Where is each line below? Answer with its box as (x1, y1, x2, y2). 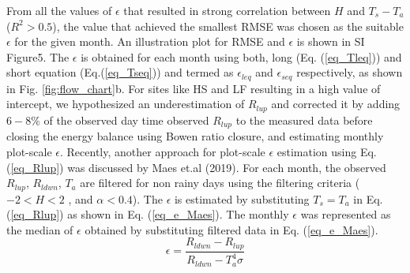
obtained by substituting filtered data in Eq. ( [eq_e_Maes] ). (85, 221, 378, 237)
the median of (6, 221, 73, 237)
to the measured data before (235, 111, 373, 128)
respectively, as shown (296, 64, 403, 80)
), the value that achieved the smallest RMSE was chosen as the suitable (52, 17, 404, 34)
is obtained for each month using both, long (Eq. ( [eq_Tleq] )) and (81, 48, 402, 65)
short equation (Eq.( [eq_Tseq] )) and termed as (6, 64, 234, 80)
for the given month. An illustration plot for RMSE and (14, 33, 285, 50)
